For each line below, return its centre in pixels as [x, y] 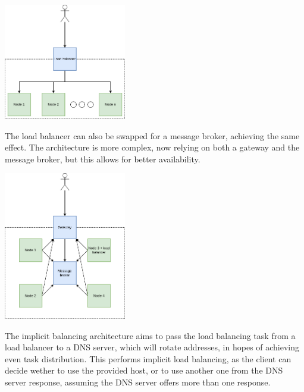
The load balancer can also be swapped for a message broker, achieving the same [152, 135]
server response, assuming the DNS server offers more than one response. [138, 382]
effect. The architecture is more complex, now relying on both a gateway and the [152, 147]
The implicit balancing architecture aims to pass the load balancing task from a [150, 335]
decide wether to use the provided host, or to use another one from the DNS [144, 370]
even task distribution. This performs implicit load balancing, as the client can [148, 358]
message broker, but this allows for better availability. [103, 159]
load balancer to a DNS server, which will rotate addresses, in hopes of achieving [152, 347]
